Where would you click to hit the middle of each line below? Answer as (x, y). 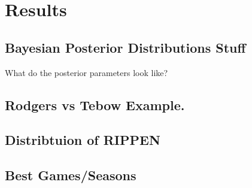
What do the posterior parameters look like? (86, 72)
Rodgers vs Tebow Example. (95, 104)
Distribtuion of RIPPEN (83, 140)
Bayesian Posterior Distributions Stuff (125, 47)
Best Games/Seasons (71, 175)
